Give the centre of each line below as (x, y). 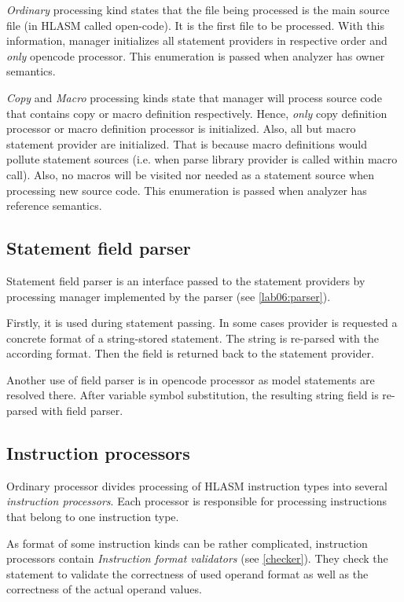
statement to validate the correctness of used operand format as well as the (187, 573)
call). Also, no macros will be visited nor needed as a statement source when (190, 174)
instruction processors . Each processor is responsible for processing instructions (197, 501)
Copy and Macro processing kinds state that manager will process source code (194, 97)
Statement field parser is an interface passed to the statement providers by (186, 280)
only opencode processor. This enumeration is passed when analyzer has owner (196, 55)
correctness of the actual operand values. (104, 589)
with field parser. (82, 411)
